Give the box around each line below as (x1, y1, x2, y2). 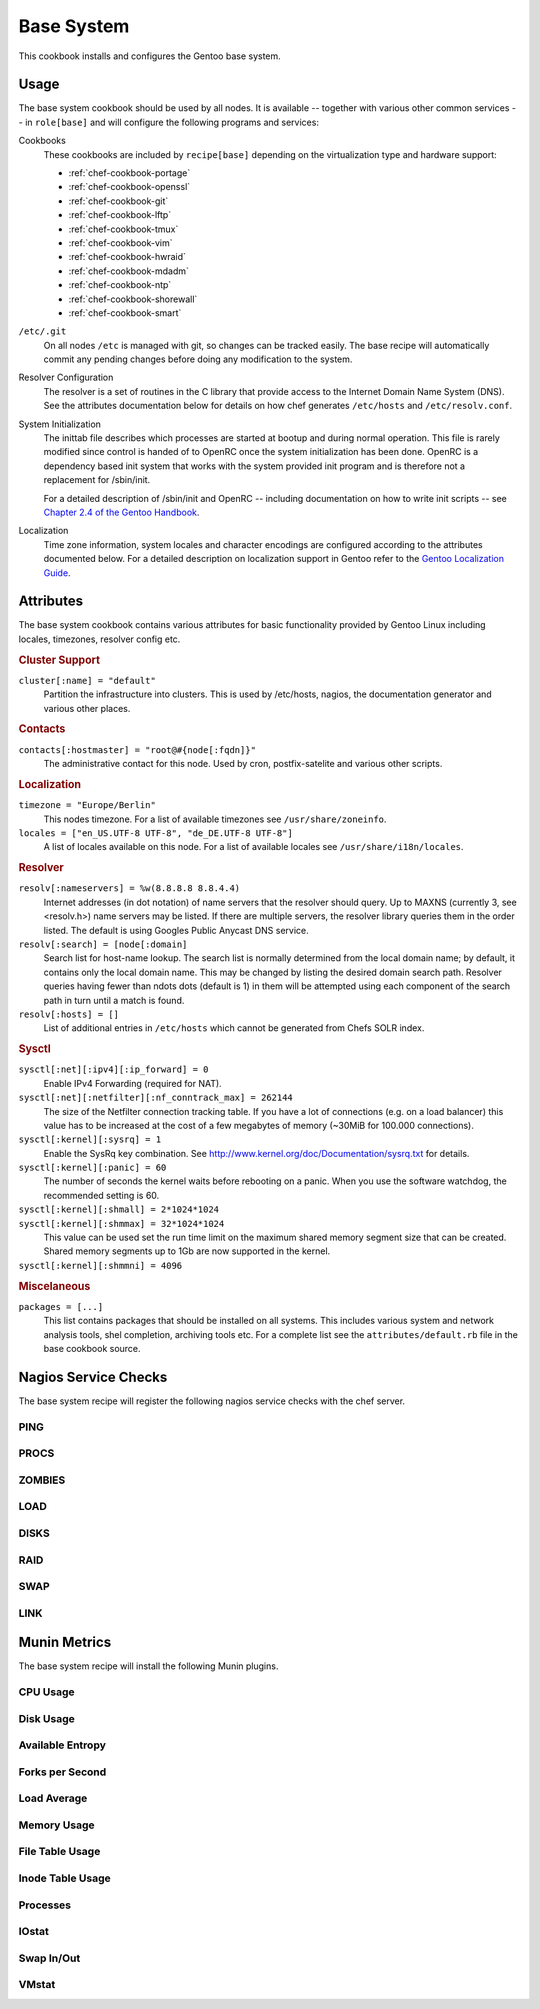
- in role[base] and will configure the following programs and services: (18, 116, 320, 128)
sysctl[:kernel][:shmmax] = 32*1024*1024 (18, 1218, 225, 1229)
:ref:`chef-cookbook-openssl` (68, 181, 191, 193)
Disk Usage (18, 1711, 75, 1725)
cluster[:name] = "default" (18, 675, 157, 686)
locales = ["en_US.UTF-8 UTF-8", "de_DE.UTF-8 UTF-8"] (18, 827, 294, 839)
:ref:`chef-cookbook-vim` (68, 236, 173, 249)
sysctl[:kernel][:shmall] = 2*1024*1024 (18, 1204, 220, 1215)
